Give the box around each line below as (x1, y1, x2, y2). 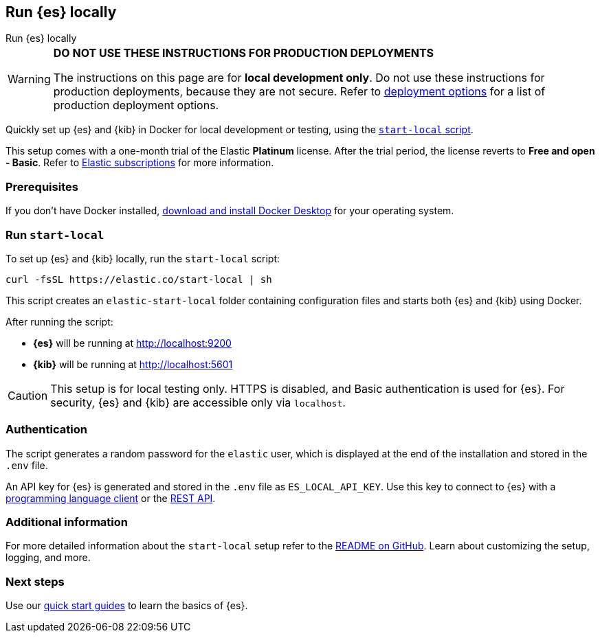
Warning (8, 72, 51, 87)
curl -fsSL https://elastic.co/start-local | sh (5, 273, 272, 285)
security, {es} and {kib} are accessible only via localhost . (50, 395, 346, 409)
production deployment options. (53, 98, 219, 113)
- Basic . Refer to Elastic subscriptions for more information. (5, 157, 274, 169)
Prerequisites (5, 179, 78, 194)
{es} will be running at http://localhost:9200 (33, 337, 232, 349)
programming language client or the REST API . (5, 492, 216, 504)
